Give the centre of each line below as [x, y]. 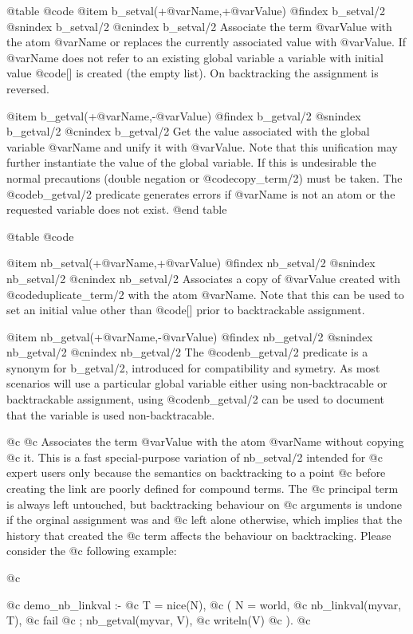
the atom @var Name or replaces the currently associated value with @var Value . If [206, 42]
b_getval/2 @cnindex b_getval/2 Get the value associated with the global [188, 131]
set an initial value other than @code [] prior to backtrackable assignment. [186, 310]
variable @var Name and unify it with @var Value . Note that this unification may [202, 146]
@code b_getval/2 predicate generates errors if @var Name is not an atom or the [201, 193]
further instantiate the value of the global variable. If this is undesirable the [191, 162]
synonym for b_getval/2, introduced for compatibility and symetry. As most [193, 367]
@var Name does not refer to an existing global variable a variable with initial [195, 57]
